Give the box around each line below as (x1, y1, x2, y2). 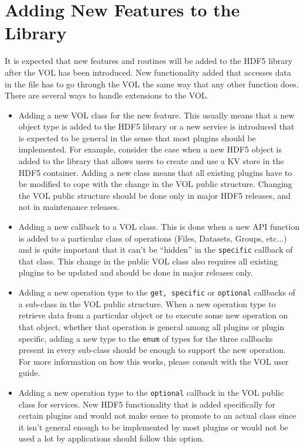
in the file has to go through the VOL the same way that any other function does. (5, 77, 299, 90)
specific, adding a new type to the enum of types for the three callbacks (18, 332, 273, 344)
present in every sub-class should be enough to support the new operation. (18, 344, 286, 356)
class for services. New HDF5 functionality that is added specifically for (18, 398, 275, 410)
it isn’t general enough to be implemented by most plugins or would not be (18, 420, 288, 433)
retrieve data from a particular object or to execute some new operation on (18, 309, 288, 321)
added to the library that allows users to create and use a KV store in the (18, 155, 284, 167)
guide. (18, 366, 40, 379)
